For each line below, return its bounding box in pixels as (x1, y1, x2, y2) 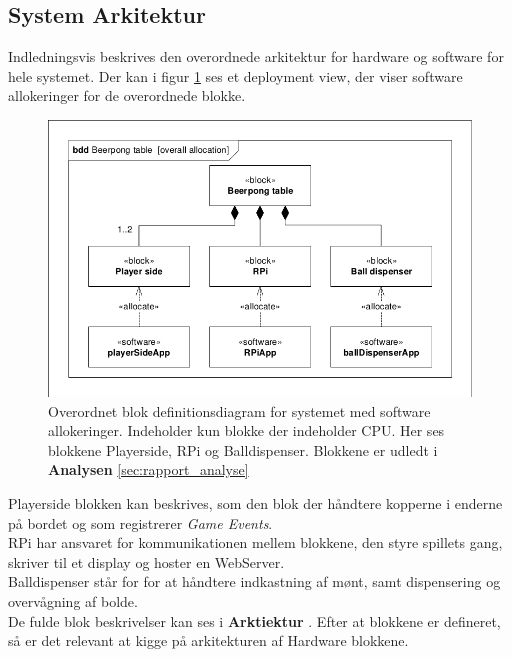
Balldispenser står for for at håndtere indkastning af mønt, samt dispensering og (8, 571, 501, 592)
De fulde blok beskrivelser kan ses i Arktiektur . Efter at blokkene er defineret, (8, 610, 501, 631)
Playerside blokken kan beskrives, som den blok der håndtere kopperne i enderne (8, 493, 503, 514)
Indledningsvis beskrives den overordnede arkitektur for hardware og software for (8, 46, 504, 67)
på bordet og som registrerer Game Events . (8, 512, 273, 533)
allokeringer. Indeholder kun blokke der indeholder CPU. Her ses (48, 420, 445, 441)
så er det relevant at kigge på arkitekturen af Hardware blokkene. (8, 630, 409, 651)
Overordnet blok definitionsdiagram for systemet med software (48, 400, 431, 421)
